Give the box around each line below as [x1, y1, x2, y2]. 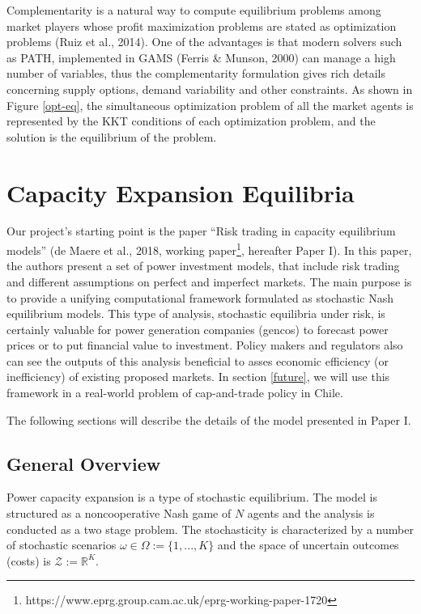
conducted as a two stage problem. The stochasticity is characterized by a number [6, 520, 414, 537]
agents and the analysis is [247, 505, 375, 522]
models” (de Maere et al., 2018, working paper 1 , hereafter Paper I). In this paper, [6, 239, 412, 258]
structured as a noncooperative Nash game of [6, 505, 232, 522]
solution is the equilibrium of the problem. [6, 128, 217, 145]
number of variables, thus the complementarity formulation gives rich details [6, 65, 385, 82]
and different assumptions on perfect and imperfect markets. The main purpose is [6, 273, 412, 290]
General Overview [6, 451, 161, 476]
